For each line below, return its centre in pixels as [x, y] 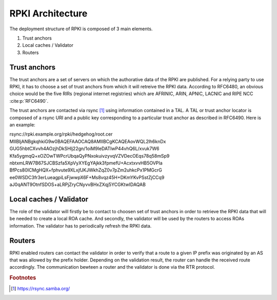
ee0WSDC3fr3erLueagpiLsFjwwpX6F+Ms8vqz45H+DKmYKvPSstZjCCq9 [87, 177]
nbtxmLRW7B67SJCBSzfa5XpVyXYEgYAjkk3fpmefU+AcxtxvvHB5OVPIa [86, 163]
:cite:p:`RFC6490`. [29, 101]
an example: [22, 125]
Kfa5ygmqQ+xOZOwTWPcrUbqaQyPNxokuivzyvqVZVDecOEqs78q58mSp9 [90, 156]
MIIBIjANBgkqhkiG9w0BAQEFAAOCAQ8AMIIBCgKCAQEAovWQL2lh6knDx [88, 141]
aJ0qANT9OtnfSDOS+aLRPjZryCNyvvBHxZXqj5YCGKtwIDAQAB [78, 184]
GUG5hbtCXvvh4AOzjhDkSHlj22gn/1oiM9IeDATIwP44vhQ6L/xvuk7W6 [84, 148]
